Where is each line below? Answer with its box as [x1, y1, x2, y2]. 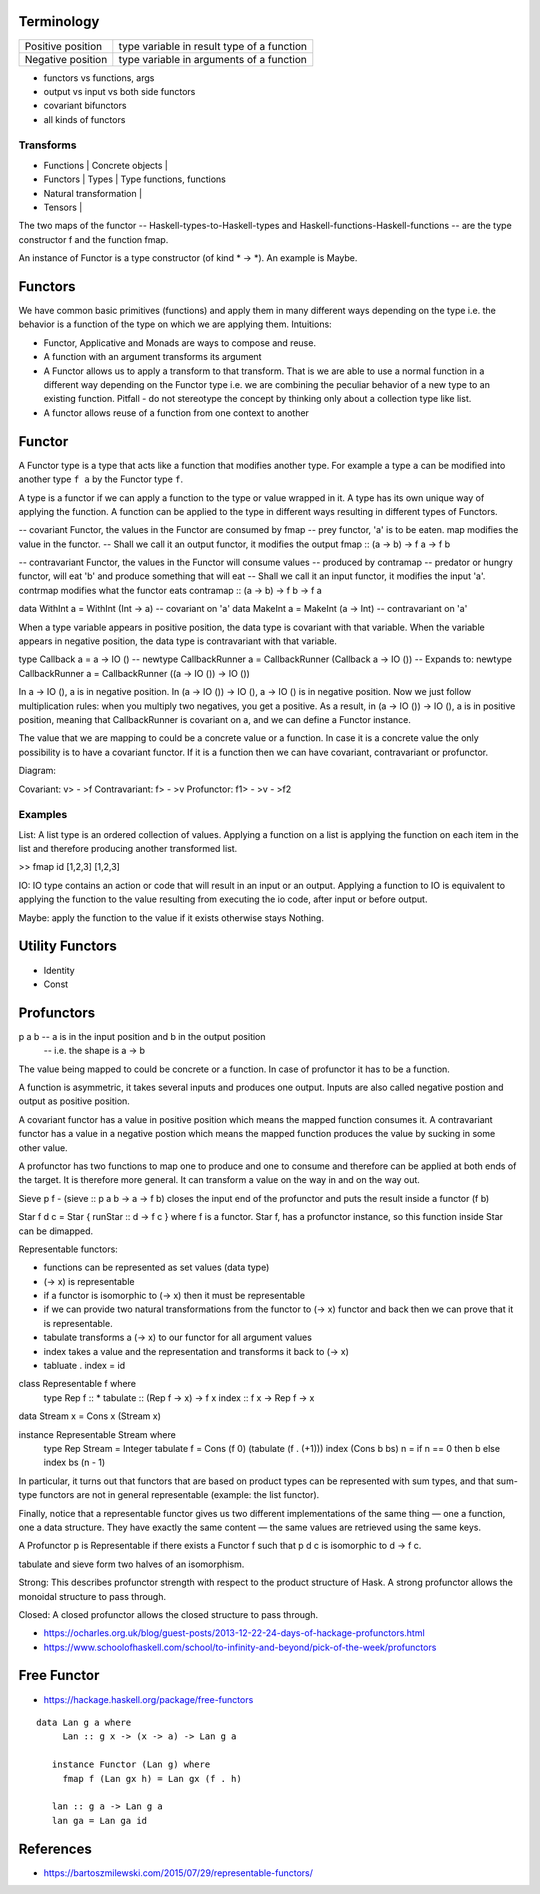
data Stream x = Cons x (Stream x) [18, 1410, 162, 1422]
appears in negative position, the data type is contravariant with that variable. [18, 635, 337, 647]
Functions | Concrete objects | [43, 159, 169, 171]
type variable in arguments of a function [118, 52, 307, 66]
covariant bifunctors [43, 100, 127, 112]
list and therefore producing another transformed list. [18, 843, 238, 855]
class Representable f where [18, 1378, 137, 1390]
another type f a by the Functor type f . [18, 473, 184, 485]
